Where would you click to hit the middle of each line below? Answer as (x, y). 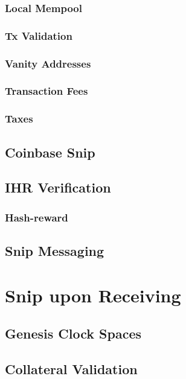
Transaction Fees (46, 91)
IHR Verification (58, 187)
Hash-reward (37, 217)
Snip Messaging (55, 251)
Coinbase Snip (50, 152)
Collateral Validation (71, 368)
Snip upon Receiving (93, 295)
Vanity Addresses (48, 63)
